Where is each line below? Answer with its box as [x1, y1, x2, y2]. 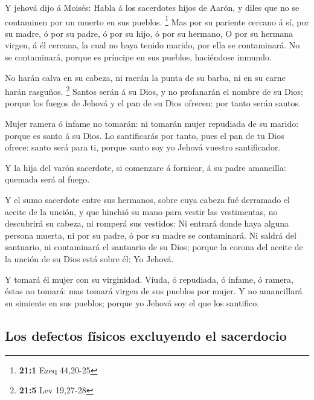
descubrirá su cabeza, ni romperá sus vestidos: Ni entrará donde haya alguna [5, 217, 289, 230]
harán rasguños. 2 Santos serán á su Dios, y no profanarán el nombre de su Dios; [5, 83, 303, 97]
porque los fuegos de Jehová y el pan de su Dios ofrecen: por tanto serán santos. [5, 97, 301, 109]
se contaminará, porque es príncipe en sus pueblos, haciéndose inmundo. [5, 51, 272, 63]
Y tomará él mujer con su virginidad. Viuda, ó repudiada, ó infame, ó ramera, [5, 273, 293, 285]
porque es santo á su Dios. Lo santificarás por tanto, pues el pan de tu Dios [5, 129, 284, 141]
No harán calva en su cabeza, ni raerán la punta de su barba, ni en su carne [5, 71, 286, 83]
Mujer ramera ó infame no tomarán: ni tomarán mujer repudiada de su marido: [5, 117, 299, 130]
